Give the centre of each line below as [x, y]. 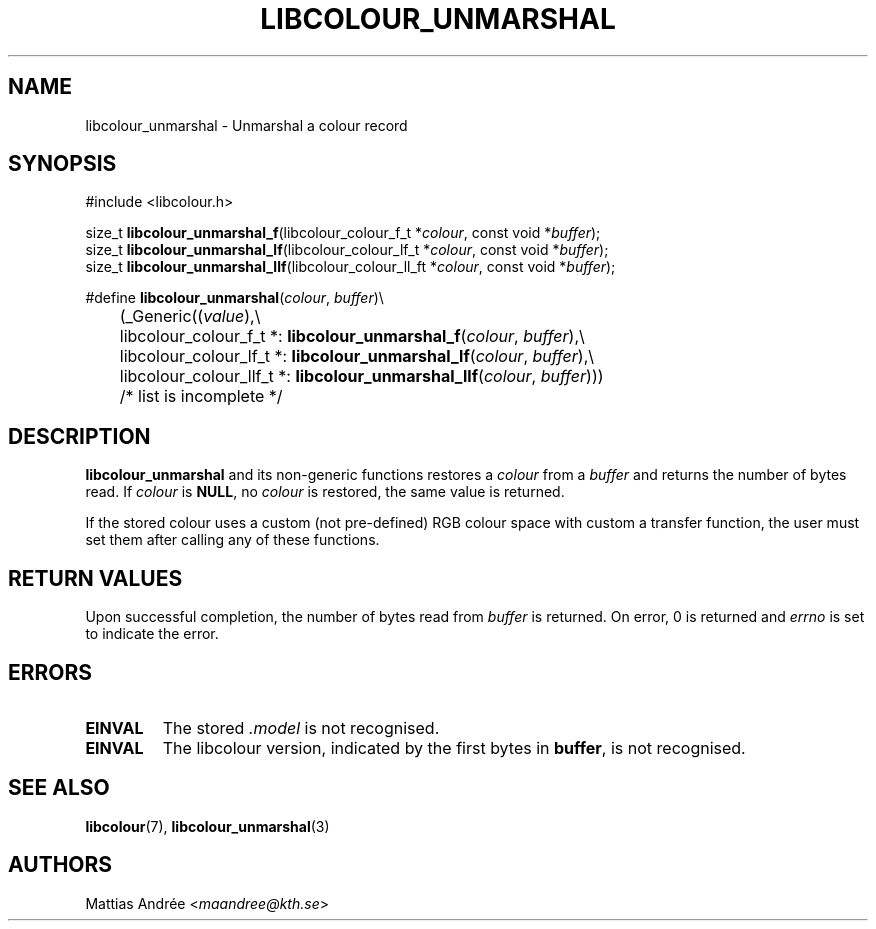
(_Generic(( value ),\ [190, 316]
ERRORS [50, 672]
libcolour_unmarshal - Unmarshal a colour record [246, 125]
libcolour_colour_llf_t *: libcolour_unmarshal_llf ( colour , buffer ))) [361, 376]
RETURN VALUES [95, 578]
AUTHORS [60, 865]
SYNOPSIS [62, 164]
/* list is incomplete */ [201, 396]
